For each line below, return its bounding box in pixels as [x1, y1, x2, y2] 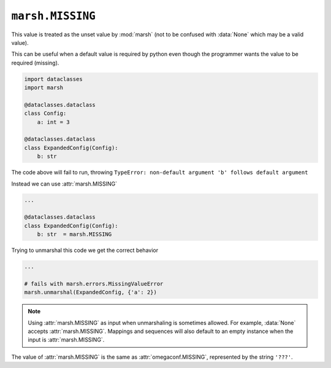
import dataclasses [24, 76, 83, 82]
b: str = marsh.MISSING [37, 231, 112, 238]
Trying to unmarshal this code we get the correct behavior [11, 246, 159, 254]
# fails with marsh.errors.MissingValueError [24, 280, 164, 287]
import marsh [24, 84, 64, 92]
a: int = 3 [37, 119, 70, 125]
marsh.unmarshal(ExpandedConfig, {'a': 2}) [24, 289, 158, 296]
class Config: [24, 110, 67, 117]
